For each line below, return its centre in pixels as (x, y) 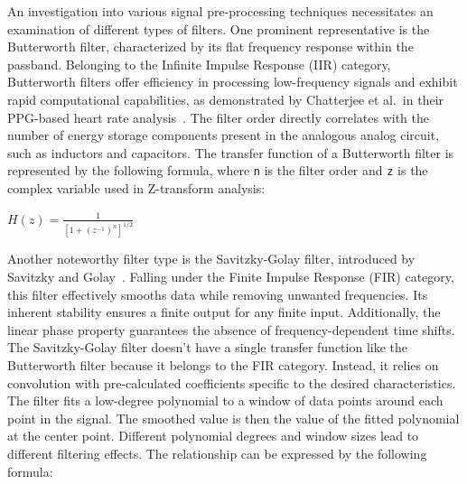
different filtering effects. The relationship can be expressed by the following (217, 453)
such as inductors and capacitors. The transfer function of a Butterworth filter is (231, 152)
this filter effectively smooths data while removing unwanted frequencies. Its (218, 294)
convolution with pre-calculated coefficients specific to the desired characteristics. (232, 382)
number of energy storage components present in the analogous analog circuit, (224, 135)
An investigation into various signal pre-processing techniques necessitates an (220, 11)
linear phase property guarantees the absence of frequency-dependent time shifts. (231, 329)
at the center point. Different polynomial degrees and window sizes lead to (213, 436)
